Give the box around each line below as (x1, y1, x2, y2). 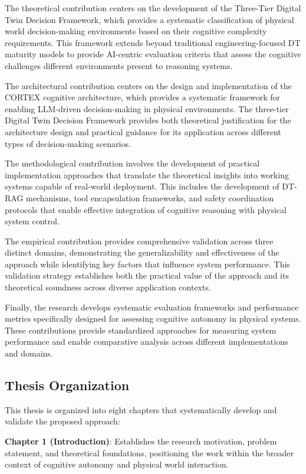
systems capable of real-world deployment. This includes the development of (5, 180, 279, 192)
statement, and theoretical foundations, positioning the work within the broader (5, 446, 294, 459)
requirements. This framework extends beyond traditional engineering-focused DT (5, 36, 301, 48)
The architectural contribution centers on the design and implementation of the (5, 79, 292, 91)
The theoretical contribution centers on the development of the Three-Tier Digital (5, 2, 301, 14)
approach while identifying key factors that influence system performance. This (5, 257, 290, 270)
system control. (5, 215, 60, 227)
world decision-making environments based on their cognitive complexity (5, 25, 267, 37)
